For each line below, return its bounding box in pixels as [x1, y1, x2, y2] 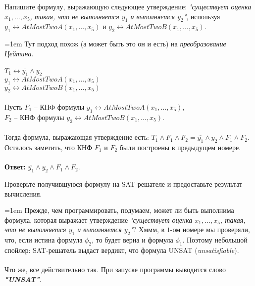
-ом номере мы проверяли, [170, 224, 250, 235]
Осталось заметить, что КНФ [4, 142, 93, 152]
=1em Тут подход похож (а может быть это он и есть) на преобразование [4, 39, 226, 49]
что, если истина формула [4, 235, 83, 245]
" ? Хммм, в [130, 224, 165, 235]
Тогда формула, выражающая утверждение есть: [4, 132, 149, 142]
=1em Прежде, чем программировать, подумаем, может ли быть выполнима [4, 205, 234, 215]
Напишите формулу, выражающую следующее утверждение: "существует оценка [4, 1, 252, 11]
